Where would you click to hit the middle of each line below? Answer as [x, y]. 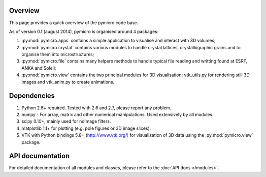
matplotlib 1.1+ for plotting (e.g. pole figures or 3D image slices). [86, 128]
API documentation [39, 156]
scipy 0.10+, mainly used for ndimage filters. [66, 121]
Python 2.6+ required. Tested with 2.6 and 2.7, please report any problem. [96, 108]
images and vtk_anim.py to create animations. [68, 82]
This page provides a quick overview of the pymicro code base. [74, 23]
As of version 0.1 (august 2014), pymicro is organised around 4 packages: [84, 31]
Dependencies [32, 96]
